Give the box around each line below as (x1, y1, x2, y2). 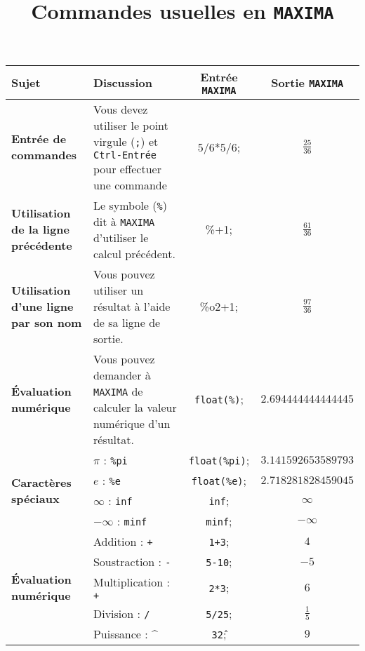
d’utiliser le (93, 229, 149, 246)
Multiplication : (93, 573, 170, 590)
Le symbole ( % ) (93, 196, 167, 213)
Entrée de (11, 130, 67, 147)
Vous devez (93, 100, 148, 117)
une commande (93, 176, 167, 193)
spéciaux (11, 490, 60, 506)
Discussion (93, 74, 152, 90)
